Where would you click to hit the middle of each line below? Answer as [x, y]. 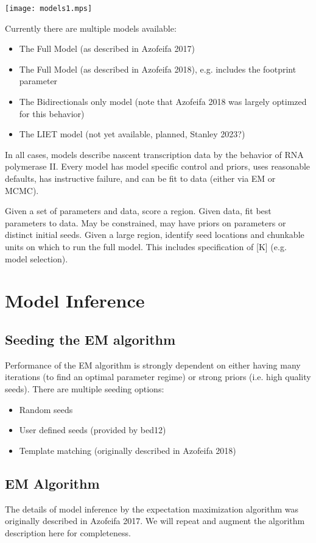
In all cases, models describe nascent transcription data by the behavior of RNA [154, 154]
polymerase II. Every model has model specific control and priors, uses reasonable [158, 166]
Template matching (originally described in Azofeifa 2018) [128, 450]
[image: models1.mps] [49, 9]
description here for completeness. [68, 532]
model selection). [37, 258]
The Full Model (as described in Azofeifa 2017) [107, 49]
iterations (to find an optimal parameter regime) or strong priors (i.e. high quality [158, 377]
